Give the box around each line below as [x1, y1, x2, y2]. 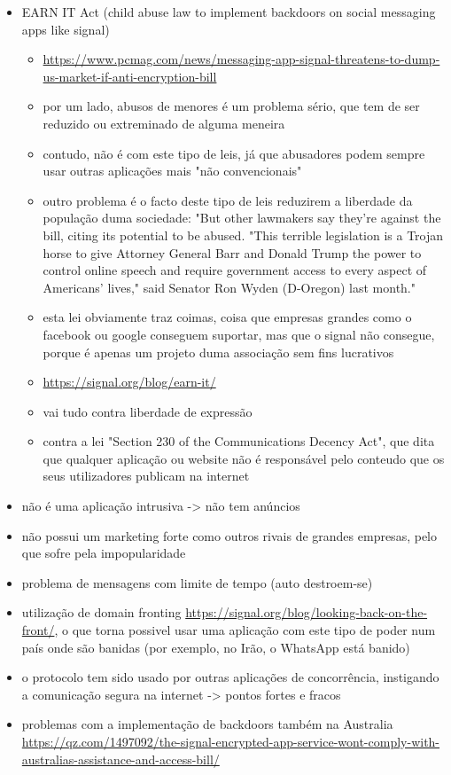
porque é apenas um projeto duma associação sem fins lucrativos [43, 342, 394, 361]
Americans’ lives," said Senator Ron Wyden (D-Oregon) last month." [43, 278, 416, 296]
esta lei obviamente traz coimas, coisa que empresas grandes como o [43, 308, 412, 326]
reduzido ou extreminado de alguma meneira [43, 114, 285, 132]
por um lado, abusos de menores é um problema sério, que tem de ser [43, 97, 420, 115]
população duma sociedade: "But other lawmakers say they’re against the [43, 208, 441, 227]
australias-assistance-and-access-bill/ [21, 749, 220, 768]
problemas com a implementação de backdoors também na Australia [21, 715, 393, 733]
